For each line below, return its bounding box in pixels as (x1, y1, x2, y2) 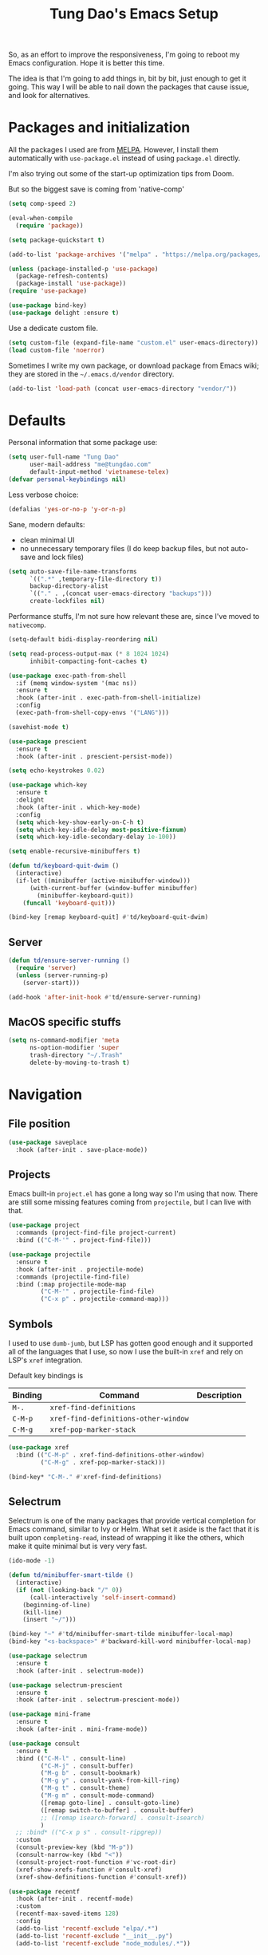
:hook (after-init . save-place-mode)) (15, 1145, 148, 1153)
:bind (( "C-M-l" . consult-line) (15, 1754, 127, 1763)
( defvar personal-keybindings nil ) (8, 475, 127, 483)
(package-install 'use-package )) (15, 280, 127, 288)
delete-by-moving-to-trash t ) (29, 1058, 130, 1066)
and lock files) (37, 552, 85, 562)
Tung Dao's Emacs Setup (49, 5, 219, 23)
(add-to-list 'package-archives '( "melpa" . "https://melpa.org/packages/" (8, 250, 266, 258)
